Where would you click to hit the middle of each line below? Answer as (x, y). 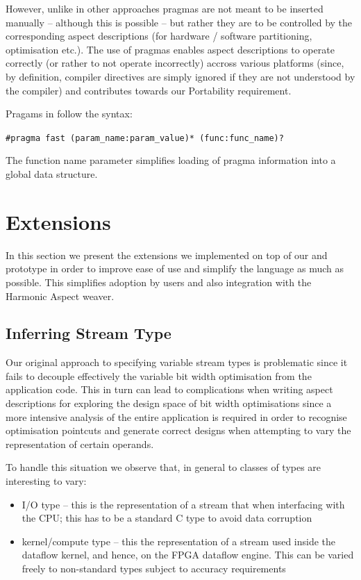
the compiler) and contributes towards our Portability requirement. (149, 90)
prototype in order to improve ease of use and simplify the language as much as (175, 268)
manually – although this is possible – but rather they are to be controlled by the (179, 22)
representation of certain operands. (80, 444)
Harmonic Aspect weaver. (60, 296)
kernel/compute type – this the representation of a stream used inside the (179, 541)
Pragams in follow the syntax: (69, 114)
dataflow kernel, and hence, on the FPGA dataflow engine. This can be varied (188, 555)
